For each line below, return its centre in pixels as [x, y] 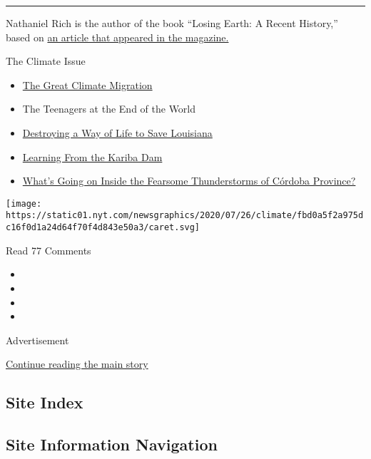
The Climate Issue [46, 61]
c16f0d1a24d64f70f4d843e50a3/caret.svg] [103, 228]
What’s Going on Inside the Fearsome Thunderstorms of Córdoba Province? [189, 181]
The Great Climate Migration [87, 84]
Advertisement [37, 340]
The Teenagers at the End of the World [109, 109]
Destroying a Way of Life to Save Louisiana [117, 132]
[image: [24, 203]
